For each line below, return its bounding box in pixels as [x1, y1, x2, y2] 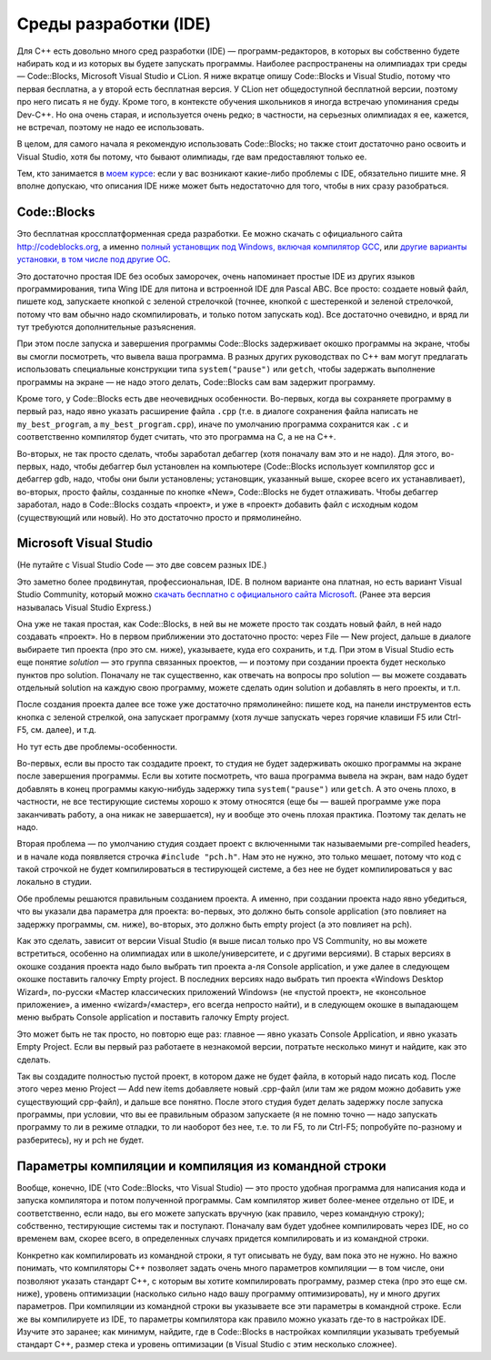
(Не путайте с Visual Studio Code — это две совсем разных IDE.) [16, 560, 267, 571]
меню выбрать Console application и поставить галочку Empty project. [16, 1011, 290, 1023]
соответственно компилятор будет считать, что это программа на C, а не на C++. [16, 431, 336, 442]
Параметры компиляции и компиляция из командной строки [16, 1158, 386, 1173]
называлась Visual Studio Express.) [16, 602, 152, 613]
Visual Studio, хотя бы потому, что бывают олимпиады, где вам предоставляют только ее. [16, 151, 367, 162]
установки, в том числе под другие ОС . [16, 254, 171, 265]
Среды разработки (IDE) [16, 14, 211, 34]
